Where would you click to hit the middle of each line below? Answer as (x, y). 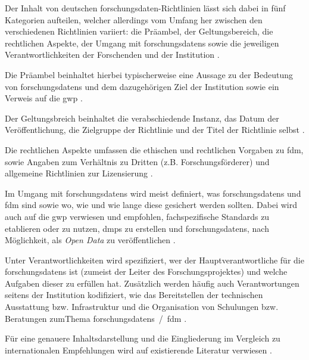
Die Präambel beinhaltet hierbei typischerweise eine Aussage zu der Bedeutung (149, 74)
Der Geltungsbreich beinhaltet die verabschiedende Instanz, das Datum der (142, 118)
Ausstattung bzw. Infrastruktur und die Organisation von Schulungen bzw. (142, 307)
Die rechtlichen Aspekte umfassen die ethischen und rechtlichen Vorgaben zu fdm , (154, 149)
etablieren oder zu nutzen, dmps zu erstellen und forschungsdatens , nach (137, 228)
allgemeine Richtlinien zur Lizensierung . (79, 173)
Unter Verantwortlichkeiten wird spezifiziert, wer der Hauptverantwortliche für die (154, 260)
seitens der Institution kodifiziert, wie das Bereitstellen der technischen (134, 295)
